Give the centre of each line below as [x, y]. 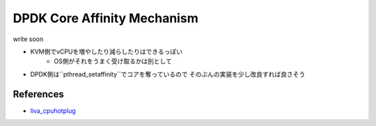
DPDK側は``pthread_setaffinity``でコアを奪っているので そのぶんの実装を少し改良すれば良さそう [168, 74]
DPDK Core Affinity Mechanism [105, 18]
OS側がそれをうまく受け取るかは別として [113, 61]
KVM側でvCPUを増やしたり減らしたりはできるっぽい [106, 52]
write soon [28, 39]
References [38, 94]
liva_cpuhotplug [53, 111]
